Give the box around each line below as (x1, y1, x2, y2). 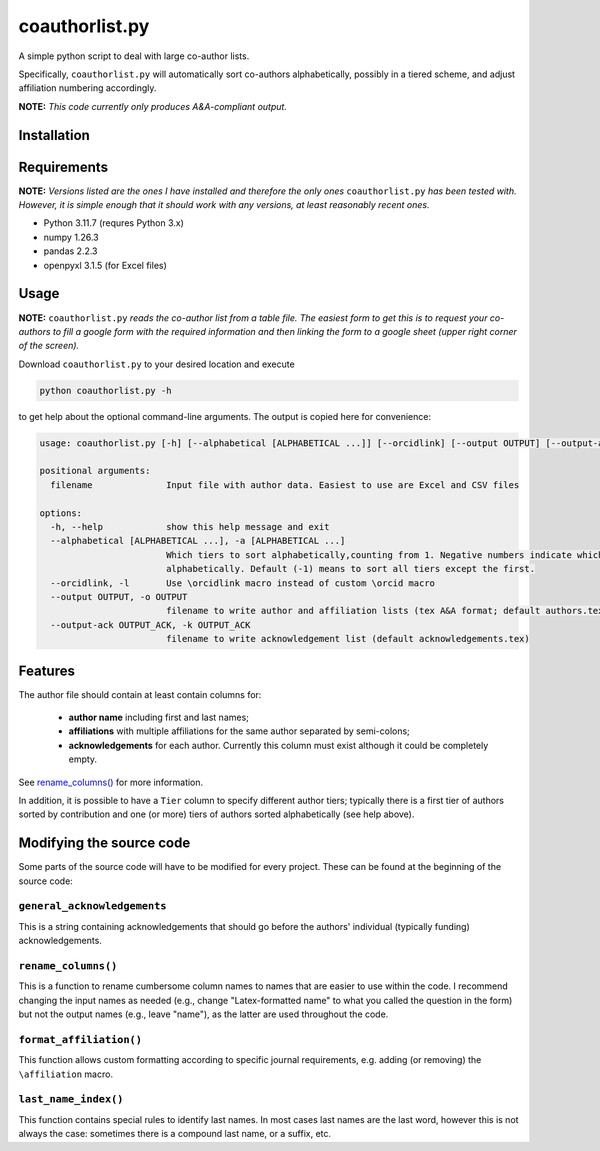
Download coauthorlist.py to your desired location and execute (18, 358, 295, 370)
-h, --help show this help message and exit (50, 521, 330, 532)
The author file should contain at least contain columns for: (18, 688, 262, 700)
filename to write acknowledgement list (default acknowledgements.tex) (165, 633, 530, 645)
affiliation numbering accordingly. (18, 82, 157, 94)
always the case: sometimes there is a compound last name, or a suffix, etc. (18, 1128, 332, 1140)
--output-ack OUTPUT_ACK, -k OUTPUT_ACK (50, 619, 251, 630)
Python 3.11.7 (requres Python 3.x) (43, 217, 184, 229)
